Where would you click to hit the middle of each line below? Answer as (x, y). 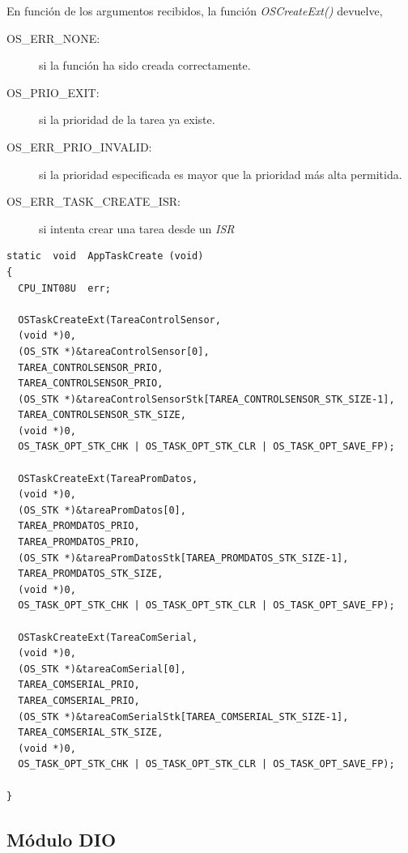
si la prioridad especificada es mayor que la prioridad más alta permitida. (221, 174)
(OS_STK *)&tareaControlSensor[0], (114, 351)
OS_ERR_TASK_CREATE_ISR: (93, 201)
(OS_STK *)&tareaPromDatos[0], (102, 510)
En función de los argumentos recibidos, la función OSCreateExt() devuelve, (195, 11)
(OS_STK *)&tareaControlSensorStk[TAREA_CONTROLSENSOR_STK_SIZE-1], (206, 399)
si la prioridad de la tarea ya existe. (127, 119)
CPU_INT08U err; (64, 288)
